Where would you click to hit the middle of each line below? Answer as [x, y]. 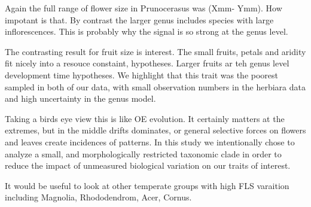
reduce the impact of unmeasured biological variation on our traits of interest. [148, 165]
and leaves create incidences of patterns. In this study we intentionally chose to [150, 141]
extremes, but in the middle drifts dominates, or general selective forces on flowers [155, 130]
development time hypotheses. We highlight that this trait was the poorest [142, 74]
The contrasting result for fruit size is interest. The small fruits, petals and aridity [155, 51]
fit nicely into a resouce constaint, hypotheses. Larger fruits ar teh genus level [147, 63]
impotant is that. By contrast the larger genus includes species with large [139, 19]
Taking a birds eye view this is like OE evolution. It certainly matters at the [145, 118]
